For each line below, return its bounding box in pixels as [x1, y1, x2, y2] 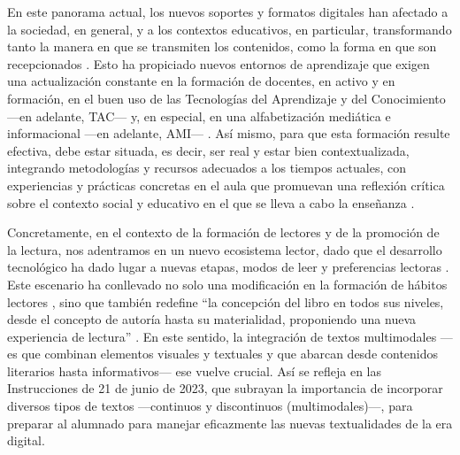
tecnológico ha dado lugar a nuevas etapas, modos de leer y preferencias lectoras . [7, 258, 449, 276]
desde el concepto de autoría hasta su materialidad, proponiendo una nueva [7, 310, 416, 328]
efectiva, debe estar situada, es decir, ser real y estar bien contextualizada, [7, 141, 410, 159]
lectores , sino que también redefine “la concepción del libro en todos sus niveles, [7, 292, 444, 311]
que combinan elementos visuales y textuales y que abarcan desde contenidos [21, 344, 439, 363]
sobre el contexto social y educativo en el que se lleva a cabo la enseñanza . [7, 193, 415, 212]
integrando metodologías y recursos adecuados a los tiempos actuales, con [7, 158, 406, 177]
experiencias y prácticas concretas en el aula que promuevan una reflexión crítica [7, 175, 445, 194]
